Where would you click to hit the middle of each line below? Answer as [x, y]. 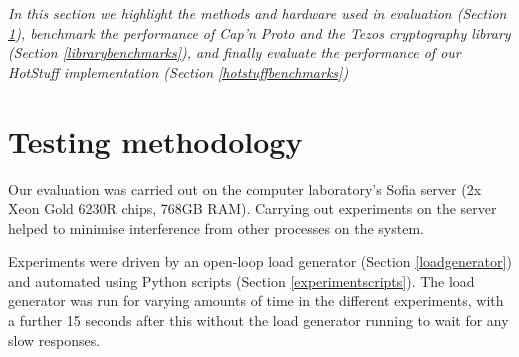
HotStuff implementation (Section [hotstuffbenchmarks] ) [178, 71]
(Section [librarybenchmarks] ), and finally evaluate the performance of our [234, 52]
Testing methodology [155, 140]
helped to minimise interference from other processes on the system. [216, 227]
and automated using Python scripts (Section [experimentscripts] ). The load [241, 280]
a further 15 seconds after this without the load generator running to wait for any [258, 320]
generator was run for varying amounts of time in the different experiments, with [256, 300]
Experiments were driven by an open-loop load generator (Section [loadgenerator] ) [260, 261]
